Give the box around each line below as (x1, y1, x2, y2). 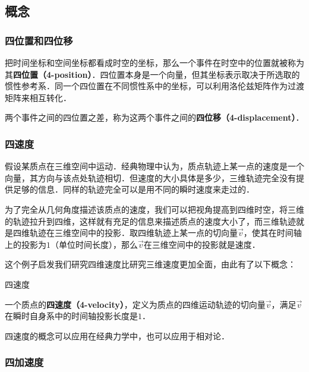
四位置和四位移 (5, 33, 73, 48)
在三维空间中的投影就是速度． (143, 238, 260, 250)
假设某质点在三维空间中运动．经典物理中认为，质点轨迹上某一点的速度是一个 (5, 160, 304, 172)
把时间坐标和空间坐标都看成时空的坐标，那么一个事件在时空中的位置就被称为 (5, 56, 304, 68)
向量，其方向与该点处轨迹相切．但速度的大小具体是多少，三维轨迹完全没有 (5, 171, 296, 184)
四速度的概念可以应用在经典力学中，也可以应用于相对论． (5, 329, 229, 342)
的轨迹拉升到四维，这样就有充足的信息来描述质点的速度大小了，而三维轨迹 (5, 215, 296, 227)
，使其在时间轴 (243, 226, 302, 239)
